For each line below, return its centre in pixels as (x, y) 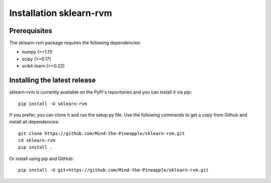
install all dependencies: (34, 122)
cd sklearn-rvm (37, 140)
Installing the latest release (53, 80)
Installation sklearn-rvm (61, 13)
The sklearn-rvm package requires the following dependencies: (75, 43)
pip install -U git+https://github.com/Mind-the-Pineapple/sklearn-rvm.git (113, 170)
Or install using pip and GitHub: (41, 158)
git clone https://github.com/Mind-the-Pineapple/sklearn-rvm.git (102, 133)
